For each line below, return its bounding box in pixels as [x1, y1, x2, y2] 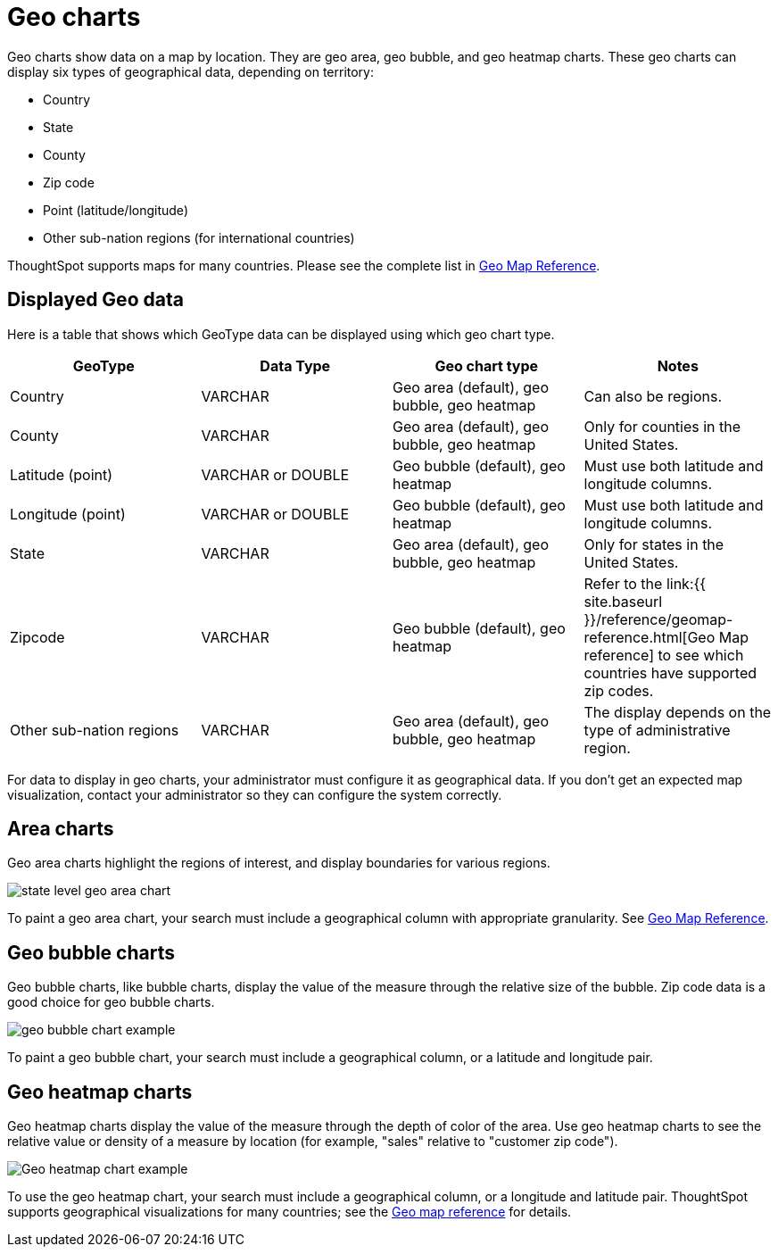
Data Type [260, 356, 331, 375]
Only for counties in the [583, 417, 741, 436]
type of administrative [583, 720, 731, 739]
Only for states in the [583, 535, 724, 553]
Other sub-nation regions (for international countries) [43, 229, 355, 245]
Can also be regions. [583, 386, 723, 405]
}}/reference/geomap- [583, 610, 733, 628]
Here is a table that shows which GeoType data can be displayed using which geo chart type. [7, 326, 555, 342]
